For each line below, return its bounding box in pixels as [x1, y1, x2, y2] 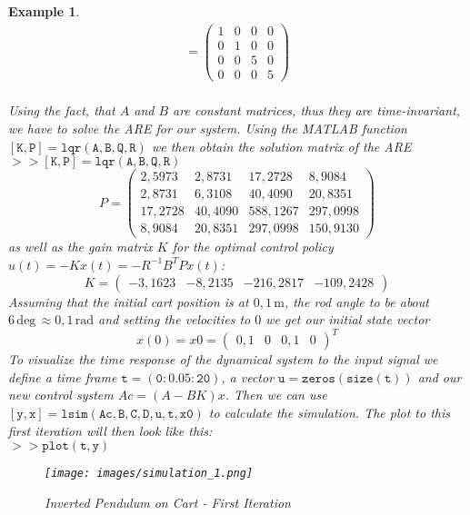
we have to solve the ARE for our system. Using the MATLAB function [8, 119, 407, 137]
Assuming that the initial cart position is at [8, 292, 249, 311]
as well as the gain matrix [8, 237, 153, 256]
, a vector [221, 367, 275, 386]
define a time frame [8, 367, 117, 386]
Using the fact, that [8, 101, 115, 120]
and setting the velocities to [98, 310, 251, 329]
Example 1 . [8, 2, 80, 20]
